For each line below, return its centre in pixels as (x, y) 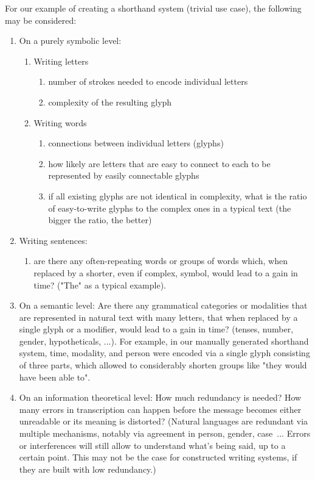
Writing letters (61, 61)
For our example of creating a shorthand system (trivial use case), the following (153, 8)
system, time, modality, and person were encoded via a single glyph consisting (164, 353)
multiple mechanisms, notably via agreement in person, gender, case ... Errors (165, 433)
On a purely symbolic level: (70, 41)
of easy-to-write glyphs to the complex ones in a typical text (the (170, 208)
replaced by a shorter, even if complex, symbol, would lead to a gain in (166, 272)
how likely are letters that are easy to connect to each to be (159, 163)
